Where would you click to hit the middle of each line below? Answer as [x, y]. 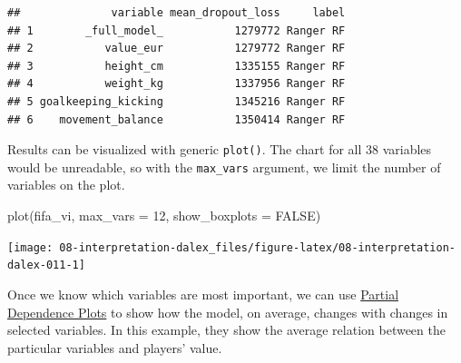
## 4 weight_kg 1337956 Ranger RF [177, 84]
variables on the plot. [66, 185]
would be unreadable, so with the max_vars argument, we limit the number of [224, 167]
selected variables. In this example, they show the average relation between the [226, 330]
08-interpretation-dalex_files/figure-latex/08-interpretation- [257, 247]
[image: [30, 247]
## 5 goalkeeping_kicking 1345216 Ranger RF [177, 101]
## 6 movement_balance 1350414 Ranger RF [177, 119]
